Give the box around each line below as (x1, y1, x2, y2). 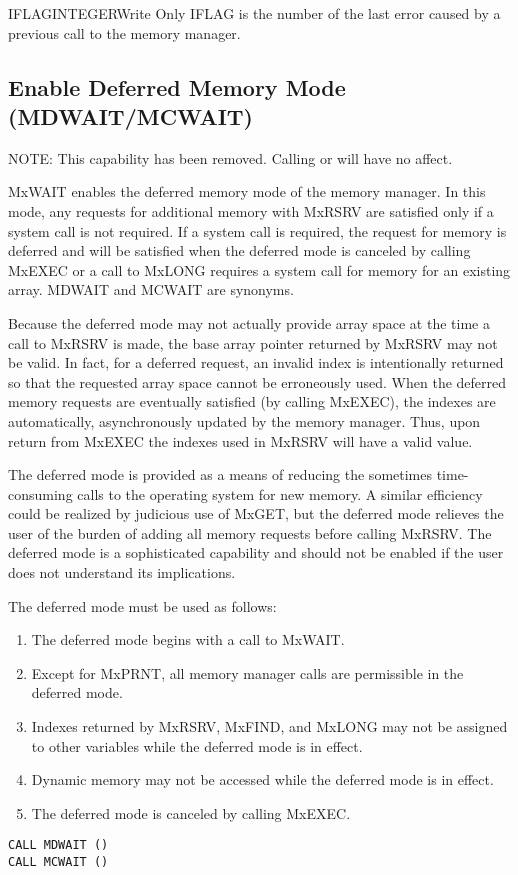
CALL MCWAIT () (8, 855, 109, 870)
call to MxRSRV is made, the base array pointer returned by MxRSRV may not (8, 332, 498, 353)
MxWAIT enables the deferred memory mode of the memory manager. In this (8, 181, 486, 202)
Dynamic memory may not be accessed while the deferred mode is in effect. (31, 769, 494, 790)
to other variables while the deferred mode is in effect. (31, 735, 363, 756)
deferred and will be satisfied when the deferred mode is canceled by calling (8, 240, 471, 261)
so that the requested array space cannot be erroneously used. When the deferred (8, 371, 507, 392)
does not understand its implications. (8, 562, 236, 583)
